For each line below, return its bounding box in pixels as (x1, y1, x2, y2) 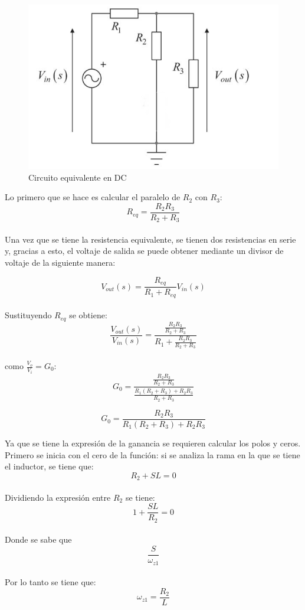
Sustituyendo (5, 309, 52, 321)
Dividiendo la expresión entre (5, 491, 111, 503)
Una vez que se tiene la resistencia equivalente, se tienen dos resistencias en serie (5, 233, 296, 245)
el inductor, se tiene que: (5, 460, 94, 472)
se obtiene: (69, 309, 107, 321)
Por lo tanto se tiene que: (5, 576, 96, 588)
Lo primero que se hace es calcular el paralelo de (5, 191, 181, 203)
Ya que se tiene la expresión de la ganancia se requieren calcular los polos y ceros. (5, 436, 301, 449)
